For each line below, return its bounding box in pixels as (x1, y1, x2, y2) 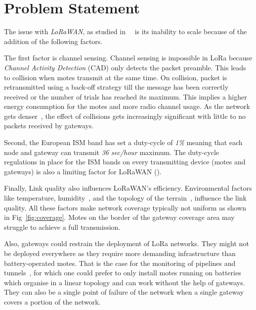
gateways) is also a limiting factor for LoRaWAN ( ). (4, 166, 162, 176)
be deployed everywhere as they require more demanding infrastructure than (4, 248, 236, 258)
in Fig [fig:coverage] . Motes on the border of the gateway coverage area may (4, 212, 235, 222)
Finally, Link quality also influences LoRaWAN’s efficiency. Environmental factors (4, 183, 252, 193)
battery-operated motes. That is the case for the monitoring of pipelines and (4, 258, 236, 268)
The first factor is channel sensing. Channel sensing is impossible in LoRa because (4, 52, 253, 63)
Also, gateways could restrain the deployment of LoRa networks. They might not (4, 238, 249, 249)
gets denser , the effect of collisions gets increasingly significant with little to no (4, 110, 246, 121)
